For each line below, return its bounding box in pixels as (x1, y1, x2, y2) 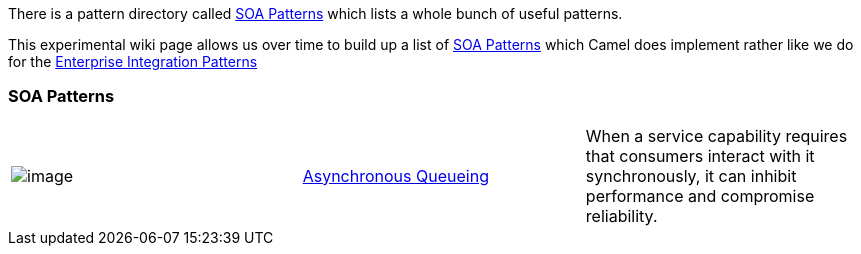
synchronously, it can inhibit (585, 165, 797, 186)
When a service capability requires (585, 125, 848, 146)
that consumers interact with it (585, 145, 815, 166)
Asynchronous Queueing (302, 165, 489, 186)
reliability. (585, 205, 658, 226)
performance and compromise (585, 185, 815, 206)
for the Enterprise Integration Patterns (8, 53, 258, 70)
